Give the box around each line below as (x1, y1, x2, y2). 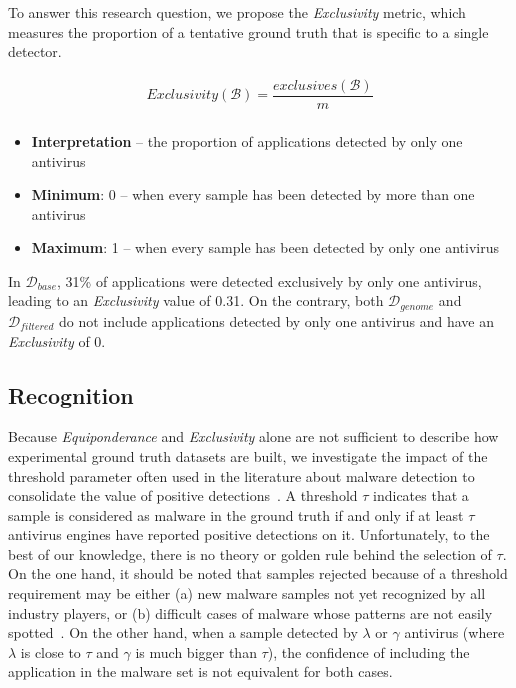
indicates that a (373, 485, 469, 506)
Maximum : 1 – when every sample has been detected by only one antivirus (31, 237, 499, 258)
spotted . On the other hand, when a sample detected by (8, 622, 358, 643)
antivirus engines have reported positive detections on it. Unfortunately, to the (8, 524, 490, 545)
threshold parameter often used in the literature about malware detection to (8, 465, 475, 486)
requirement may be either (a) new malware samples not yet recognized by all (8, 583, 486, 604)
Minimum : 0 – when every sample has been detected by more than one (31, 184, 475, 205)
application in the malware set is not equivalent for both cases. (8, 661, 393, 682)
